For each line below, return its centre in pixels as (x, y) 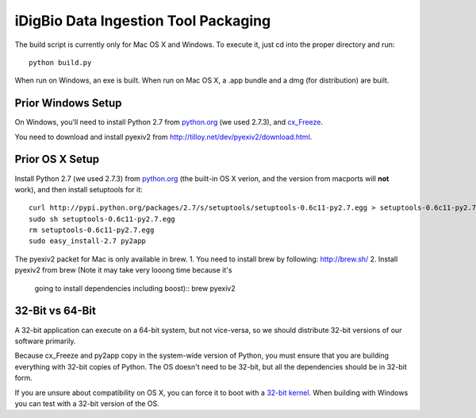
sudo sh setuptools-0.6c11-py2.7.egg (102, 219)
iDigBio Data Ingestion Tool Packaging (143, 21)
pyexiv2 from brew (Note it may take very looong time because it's (123, 270)
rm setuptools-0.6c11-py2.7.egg (92, 230)
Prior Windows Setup (68, 103)
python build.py (60, 62)
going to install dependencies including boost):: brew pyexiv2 (135, 288)
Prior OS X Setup (57, 159)
